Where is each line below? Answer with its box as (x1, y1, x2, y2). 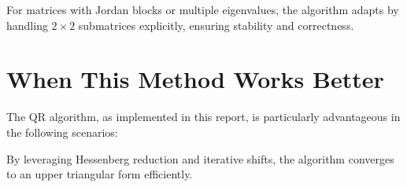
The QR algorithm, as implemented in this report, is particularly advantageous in (6, 108, 401, 125)
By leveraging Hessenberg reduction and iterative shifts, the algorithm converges (6, 150, 394, 167)
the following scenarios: (6, 123, 118, 140)
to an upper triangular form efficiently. (6, 166, 193, 182)
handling (6, 16, 48, 33)
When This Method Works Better (6, 63, 384, 95)
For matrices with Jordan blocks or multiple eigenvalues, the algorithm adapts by (6, 2, 399, 17)
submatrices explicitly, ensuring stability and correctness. (78, 16, 354, 33)
